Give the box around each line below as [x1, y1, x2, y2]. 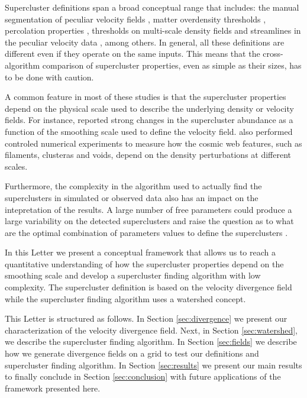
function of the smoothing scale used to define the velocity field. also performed [5, 125, 293, 137]
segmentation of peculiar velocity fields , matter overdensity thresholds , [5, 12, 266, 25]
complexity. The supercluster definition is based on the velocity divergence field [5, 281, 292, 293]
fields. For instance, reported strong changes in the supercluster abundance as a [5, 114, 293, 126]
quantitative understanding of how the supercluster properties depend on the [5, 257, 284, 270]
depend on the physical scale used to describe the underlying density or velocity [5, 102, 294, 114]
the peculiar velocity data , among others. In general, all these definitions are [5, 35, 285, 48]
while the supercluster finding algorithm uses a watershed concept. [5, 292, 246, 305]
